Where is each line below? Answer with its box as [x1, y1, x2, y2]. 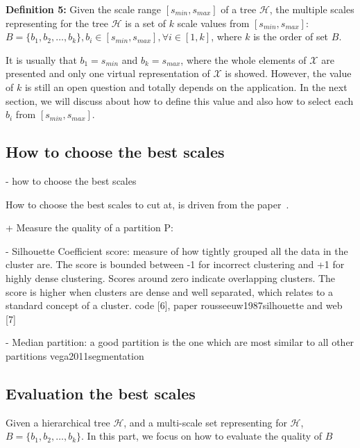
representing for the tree [6, 15, 109, 30]
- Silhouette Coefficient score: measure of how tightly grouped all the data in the [6, 243, 348, 258]
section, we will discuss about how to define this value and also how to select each [6, 93, 354, 108]
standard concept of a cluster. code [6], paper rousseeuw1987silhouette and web [6, 298, 343, 313]
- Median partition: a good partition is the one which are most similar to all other [6, 335, 354, 349]
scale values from [177, 15, 250, 30]
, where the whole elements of [180, 52, 307, 67]
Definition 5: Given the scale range [6, 2, 161, 16]
